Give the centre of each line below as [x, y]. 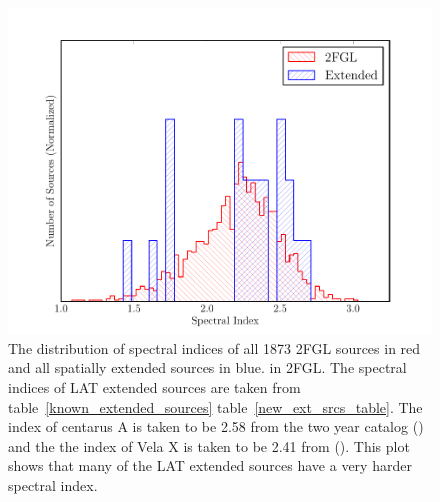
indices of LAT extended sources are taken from [154, 386]
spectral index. [53, 484]
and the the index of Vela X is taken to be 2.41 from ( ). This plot [209, 445]
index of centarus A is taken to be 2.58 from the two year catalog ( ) [216, 426]
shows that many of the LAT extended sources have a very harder [210, 465]
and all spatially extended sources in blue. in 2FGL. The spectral [207, 367]
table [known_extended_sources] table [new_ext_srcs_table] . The [215, 406]
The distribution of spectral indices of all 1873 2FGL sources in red [214, 347]
